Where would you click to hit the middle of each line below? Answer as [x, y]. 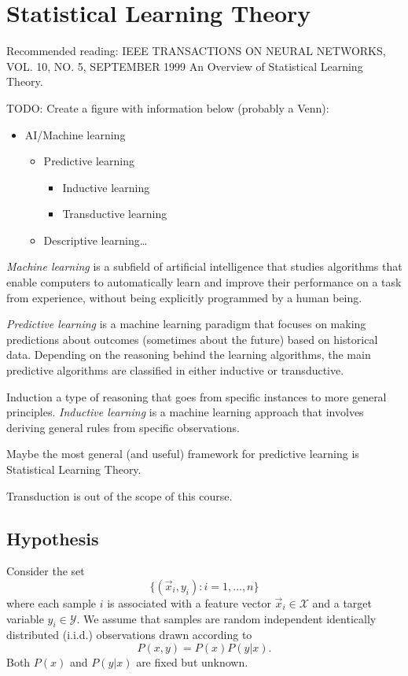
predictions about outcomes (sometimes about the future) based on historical [192, 339]
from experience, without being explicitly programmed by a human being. [184, 297]
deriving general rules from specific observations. [123, 427]
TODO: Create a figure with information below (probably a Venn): [168, 107]
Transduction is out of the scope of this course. [119, 495]
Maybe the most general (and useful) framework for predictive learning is [183, 454]
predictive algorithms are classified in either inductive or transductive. [175, 370]
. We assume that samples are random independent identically [226, 618]
